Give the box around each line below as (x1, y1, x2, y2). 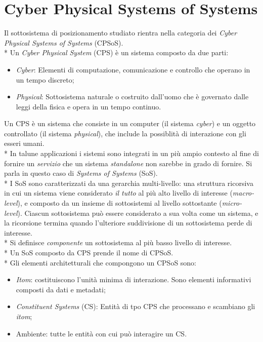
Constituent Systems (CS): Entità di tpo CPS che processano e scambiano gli (16, 301, 255, 312)
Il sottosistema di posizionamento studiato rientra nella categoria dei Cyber (4, 27, 237, 38)
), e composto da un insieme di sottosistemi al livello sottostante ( (17, 198, 222, 208)
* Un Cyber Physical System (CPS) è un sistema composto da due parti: (4, 47, 229, 58)
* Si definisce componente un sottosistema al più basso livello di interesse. (4, 237, 232, 248)
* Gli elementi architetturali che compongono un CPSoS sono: (4, 257, 197, 268)
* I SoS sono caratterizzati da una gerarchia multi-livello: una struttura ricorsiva (4, 177, 253, 188)
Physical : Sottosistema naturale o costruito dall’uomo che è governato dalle (16, 91, 249, 102)
